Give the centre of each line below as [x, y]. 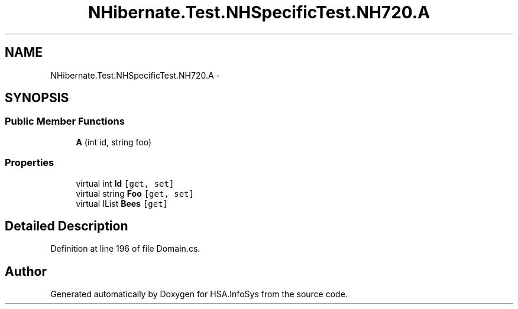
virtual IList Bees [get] [122, 203]
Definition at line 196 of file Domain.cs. [125, 249]
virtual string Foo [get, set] [135, 193]
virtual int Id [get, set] [125, 183]
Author [26, 271]
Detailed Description [67, 226]
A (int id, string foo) [114, 142]
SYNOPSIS [37, 98]
